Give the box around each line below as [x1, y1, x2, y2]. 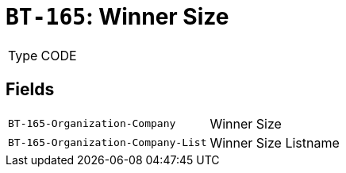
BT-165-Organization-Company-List [8, 136, 207, 149]
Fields [6, 79, 55, 100]
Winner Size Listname [210, 134, 340, 151]
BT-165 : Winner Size [6, 3, 229, 30]
